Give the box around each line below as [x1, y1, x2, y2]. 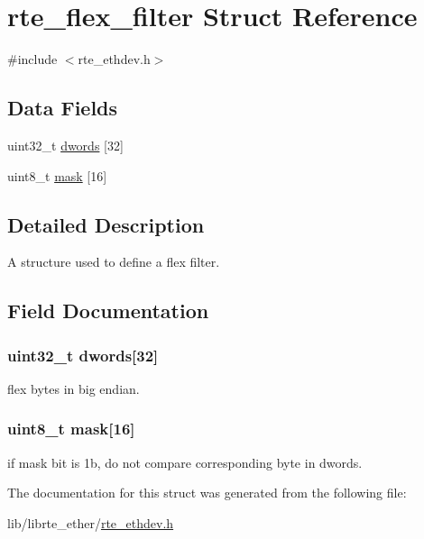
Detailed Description [7, 210, 205, 238]
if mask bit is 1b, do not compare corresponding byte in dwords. [7, 452, 363, 471]
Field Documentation [7, 297, 209, 324]
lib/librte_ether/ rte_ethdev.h [7, 513, 174, 532]
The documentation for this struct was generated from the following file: [7, 483, 407, 502]
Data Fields [7, 94, 118, 122]
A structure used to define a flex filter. [7, 252, 220, 271]
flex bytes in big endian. [7, 379, 140, 397]
